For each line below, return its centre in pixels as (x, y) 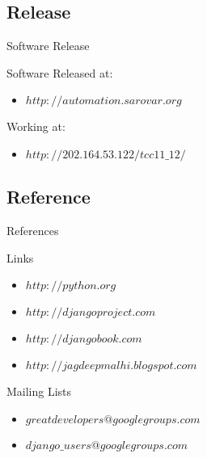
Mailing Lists (39, 391)
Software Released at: (60, 72)
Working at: (36, 126)
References (33, 231)
